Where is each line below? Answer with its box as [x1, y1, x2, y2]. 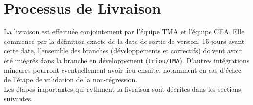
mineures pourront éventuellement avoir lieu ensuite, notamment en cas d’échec [4, 64, 242, 75]
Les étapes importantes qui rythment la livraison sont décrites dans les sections [4, 84, 241, 94]
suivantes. [4, 93, 33, 104]
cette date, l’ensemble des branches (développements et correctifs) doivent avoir [4, 45, 242, 56]
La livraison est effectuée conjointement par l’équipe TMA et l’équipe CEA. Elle [4, 26, 245, 37]
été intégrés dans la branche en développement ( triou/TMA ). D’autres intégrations [4, 55, 250, 65]
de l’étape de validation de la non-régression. [4, 74, 138, 84]
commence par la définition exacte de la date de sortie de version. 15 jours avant [4, 36, 245, 46]
